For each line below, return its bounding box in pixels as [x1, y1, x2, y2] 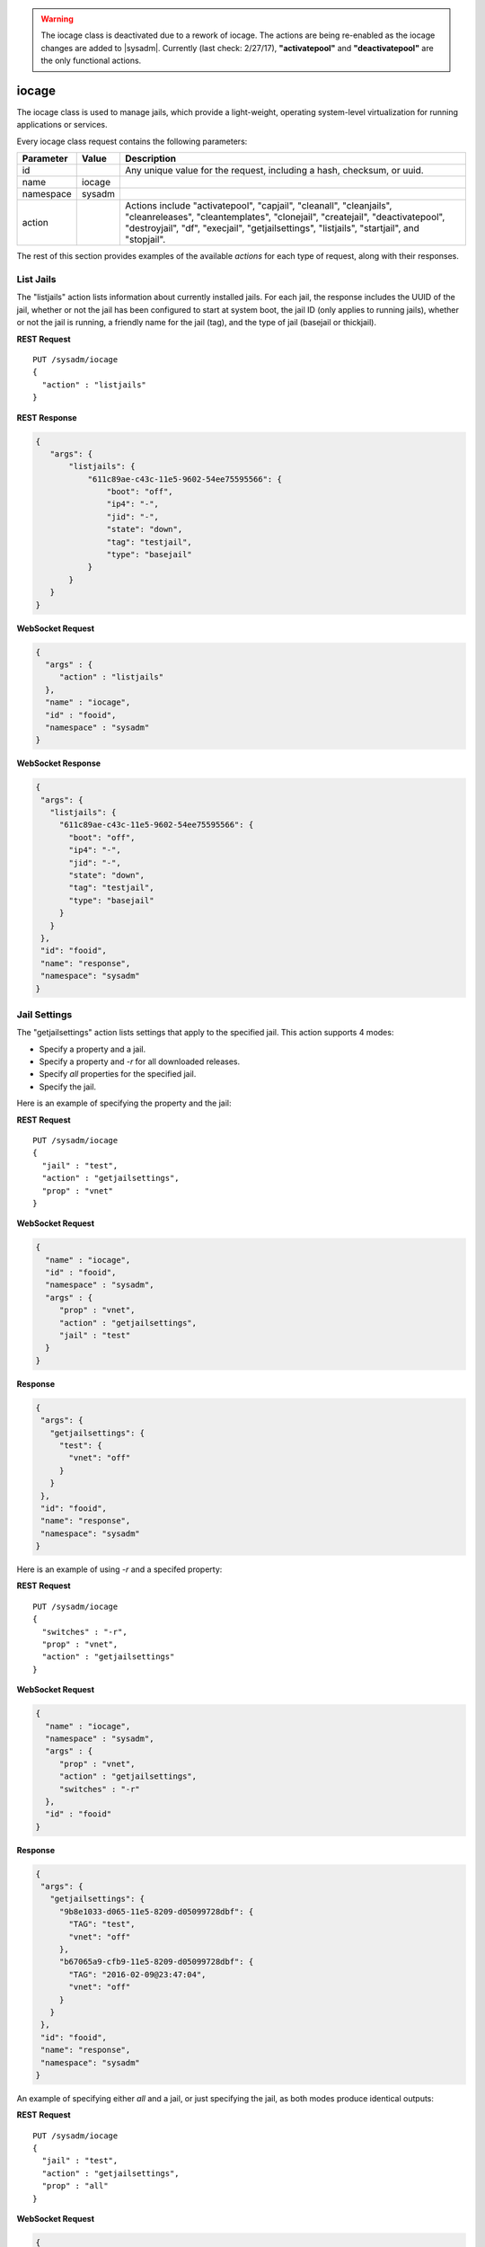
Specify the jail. [39, 1081, 97, 1092]
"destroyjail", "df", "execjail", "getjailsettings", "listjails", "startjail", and [125, 222, 419, 235]
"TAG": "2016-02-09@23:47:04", [68, 1969, 207, 1979]
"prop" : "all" [41, 2180, 109, 2191]
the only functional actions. [40, 55, 142, 67]
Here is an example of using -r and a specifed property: [16, 1564, 223, 1575]
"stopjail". [125, 234, 166, 246]
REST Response [16, 412, 77, 422]
